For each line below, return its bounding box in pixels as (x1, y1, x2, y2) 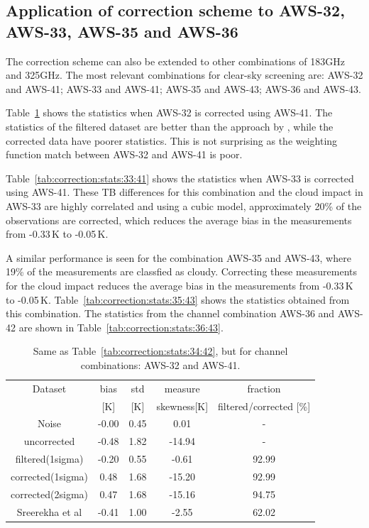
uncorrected (23, 434, 75, 449)
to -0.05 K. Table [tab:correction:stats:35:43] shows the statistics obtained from (6, 292, 350, 307)
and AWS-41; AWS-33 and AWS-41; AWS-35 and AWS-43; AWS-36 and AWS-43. (6, 81, 361, 96)
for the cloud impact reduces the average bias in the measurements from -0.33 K (6, 277, 353, 292)
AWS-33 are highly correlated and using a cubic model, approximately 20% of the (6, 198, 362, 213)
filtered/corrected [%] (218, 398, 311, 413)
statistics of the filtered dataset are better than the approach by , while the (6, 119, 334, 133)
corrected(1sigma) (11, 468, 89, 483)
